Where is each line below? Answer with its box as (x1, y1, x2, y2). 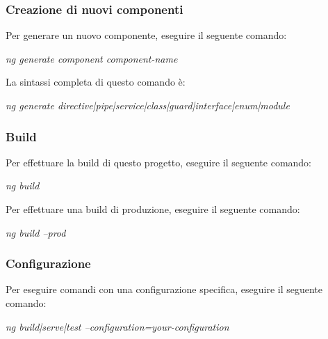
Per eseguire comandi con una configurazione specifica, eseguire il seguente (6, 282, 323, 297)
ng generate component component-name (6, 51, 178, 65)
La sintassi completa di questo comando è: (6, 74, 186, 89)
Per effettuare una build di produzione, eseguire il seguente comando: (6, 202, 300, 216)
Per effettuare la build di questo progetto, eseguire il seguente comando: (6, 155, 312, 169)
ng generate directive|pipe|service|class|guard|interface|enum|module (6, 98, 290, 112)
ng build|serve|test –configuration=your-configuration (6, 319, 229, 333)
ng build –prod (6, 225, 66, 239)
